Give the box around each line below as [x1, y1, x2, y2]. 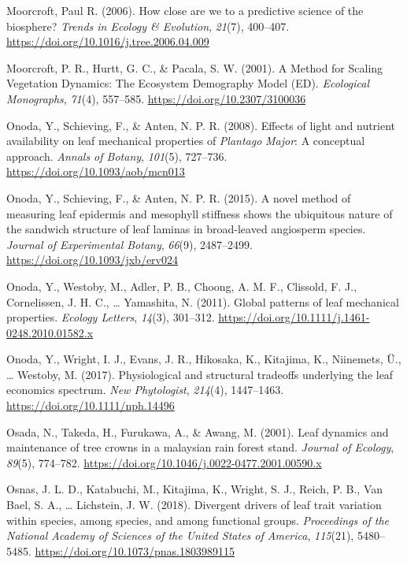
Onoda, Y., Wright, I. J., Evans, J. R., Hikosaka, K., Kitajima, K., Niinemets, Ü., [6, 351, 401, 367]
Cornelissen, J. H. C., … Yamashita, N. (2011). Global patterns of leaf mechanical [6, 293, 399, 310]
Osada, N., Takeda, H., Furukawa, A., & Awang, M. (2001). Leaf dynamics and [6, 423, 389, 440]
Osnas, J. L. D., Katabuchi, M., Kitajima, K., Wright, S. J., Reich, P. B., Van [6, 481, 383, 497]
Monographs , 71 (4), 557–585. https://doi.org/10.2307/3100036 [6, 90, 306, 106]
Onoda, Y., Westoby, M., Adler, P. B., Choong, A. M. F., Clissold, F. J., [6, 277, 357, 294]
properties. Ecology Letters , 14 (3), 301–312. [6, 309, 215, 325]
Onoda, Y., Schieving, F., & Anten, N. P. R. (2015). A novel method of [6, 189, 351, 206]
